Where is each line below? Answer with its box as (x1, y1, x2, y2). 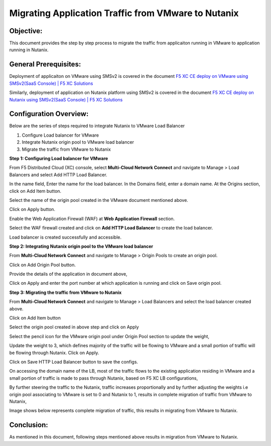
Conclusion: (9, 421, 49, 429)
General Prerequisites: (9, 60, 81, 69)
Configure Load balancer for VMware (22, 132, 99, 138)
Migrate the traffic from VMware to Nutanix (22, 146, 111, 152)
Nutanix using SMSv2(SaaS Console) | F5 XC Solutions (9, 96, 123, 102)
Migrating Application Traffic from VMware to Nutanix (9, 8, 239, 19)
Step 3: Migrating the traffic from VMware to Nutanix (9, 289, 122, 295)
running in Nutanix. (9, 47, 49, 53)
